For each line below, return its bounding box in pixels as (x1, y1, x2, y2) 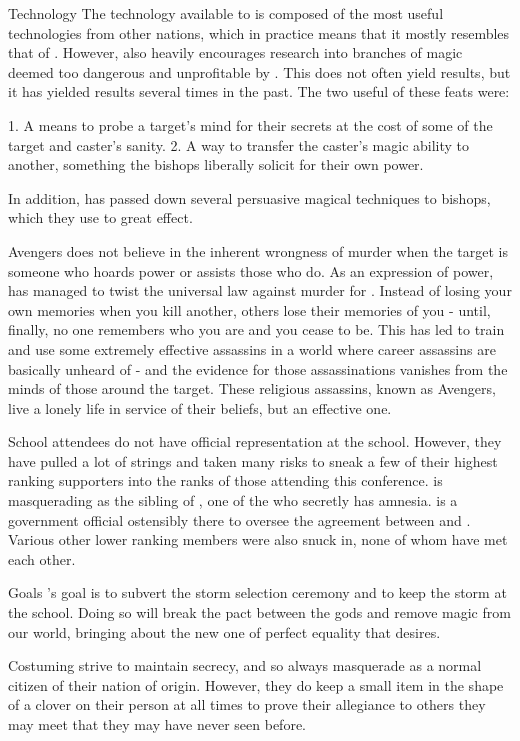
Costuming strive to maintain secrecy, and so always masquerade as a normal (8, 655, 482, 676)
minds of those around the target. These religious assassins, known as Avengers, (8, 378, 496, 399)
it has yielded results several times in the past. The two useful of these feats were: (8, 81, 510, 102)
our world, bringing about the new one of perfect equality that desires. (8, 621, 441, 642)
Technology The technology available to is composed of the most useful (8, 3, 444, 23)
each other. (8, 548, 76, 569)
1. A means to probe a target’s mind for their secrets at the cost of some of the (8, 114, 493, 135)
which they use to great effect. (8, 207, 193, 228)
